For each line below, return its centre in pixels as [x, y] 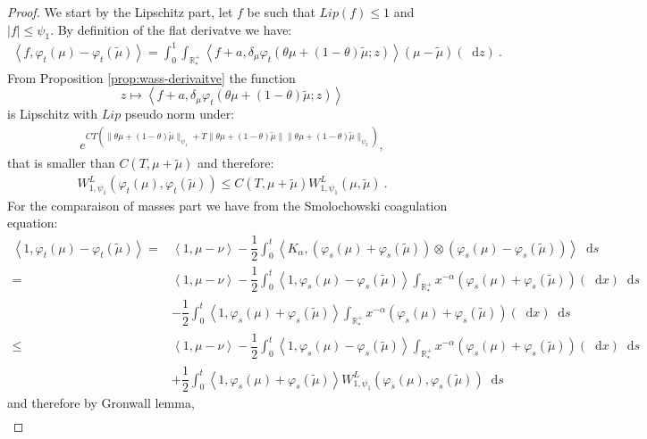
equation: [33, 223]
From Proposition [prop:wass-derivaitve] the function [151, 77]
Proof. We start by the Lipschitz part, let [120, 12]
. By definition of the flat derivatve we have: [171, 29]
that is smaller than [61, 163]
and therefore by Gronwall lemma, [101, 403]
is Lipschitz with [53, 114]
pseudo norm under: [180, 114]
